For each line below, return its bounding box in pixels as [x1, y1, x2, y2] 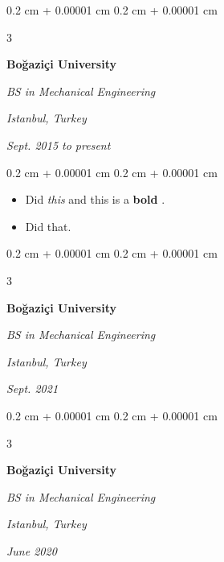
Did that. [25, 217, 71, 234]
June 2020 [6, 542, 57, 559]
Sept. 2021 [6, 380, 59, 397]
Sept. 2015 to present [6, 136, 111, 153]
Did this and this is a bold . [25, 191, 165, 208]
